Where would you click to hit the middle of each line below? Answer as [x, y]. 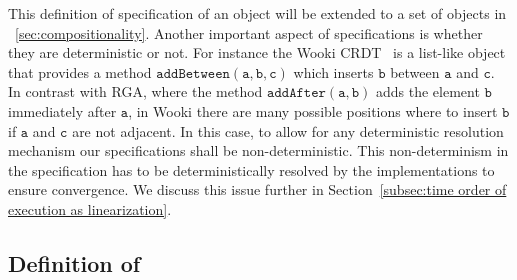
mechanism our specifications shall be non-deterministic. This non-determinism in [258, 150]
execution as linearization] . [90, 208]
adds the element [428, 91]
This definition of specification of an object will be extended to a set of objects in [257, 13]
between [415, 71]
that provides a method [80, 71]
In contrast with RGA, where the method [135, 91]
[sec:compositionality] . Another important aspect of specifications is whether [249, 32]
